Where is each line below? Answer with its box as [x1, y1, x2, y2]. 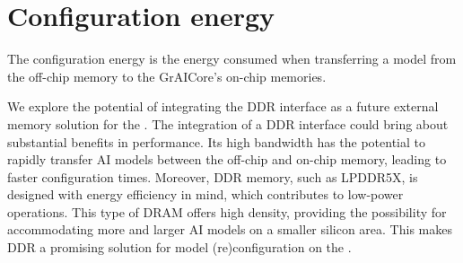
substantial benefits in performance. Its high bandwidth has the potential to [7, 132, 426, 151]
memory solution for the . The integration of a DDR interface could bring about [7, 114, 449, 133]
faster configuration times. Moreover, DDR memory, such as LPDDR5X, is [7, 167, 418, 186]
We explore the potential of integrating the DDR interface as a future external [7, 97, 439, 116]
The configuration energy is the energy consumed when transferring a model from [7, 49, 457, 68]
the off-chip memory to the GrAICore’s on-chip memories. [7, 66, 327, 85]
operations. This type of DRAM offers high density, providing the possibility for [7, 202, 447, 221]
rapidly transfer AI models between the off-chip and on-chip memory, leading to [7, 150, 447, 169]
